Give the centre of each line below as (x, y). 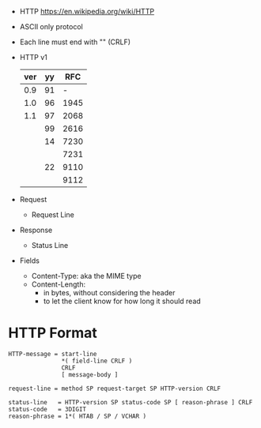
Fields (29, 261)
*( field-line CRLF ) (97, 361)
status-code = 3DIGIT (47, 409)
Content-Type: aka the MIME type (86, 276)
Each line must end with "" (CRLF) (75, 42)
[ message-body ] (90, 374)
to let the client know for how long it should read (122, 301)
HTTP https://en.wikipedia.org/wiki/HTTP (87, 11)
